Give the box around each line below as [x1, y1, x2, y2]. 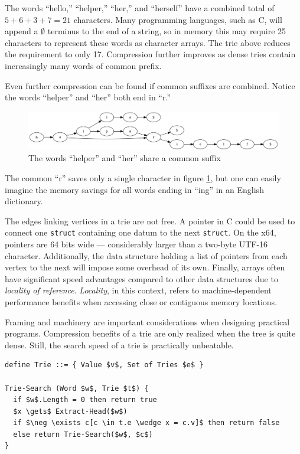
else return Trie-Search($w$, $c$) [13, 430, 153, 439]
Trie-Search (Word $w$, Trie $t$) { [5, 384, 149, 393]
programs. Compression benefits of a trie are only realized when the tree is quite [5, 327, 296, 339]
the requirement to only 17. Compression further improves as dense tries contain [5, 48, 296, 60]
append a [5, 25, 38, 37]
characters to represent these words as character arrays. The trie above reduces [5, 36, 291, 48]
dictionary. [5, 195, 43, 207]
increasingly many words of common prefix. [5, 59, 162, 71]
